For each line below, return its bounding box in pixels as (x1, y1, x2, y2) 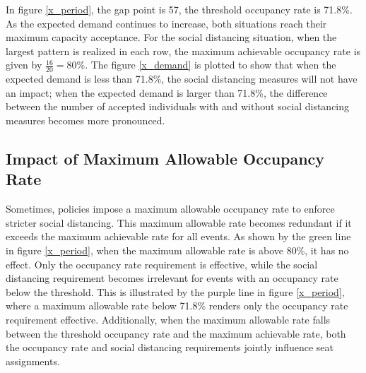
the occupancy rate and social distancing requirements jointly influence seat (6, 340, 333, 355)
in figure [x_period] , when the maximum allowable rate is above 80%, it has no (6, 242, 349, 257)
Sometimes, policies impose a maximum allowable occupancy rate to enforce (6, 201, 335, 216)
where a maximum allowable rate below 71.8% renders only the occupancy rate (6, 298, 348, 313)
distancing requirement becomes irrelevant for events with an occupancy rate (6, 271, 338, 285)
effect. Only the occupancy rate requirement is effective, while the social (6, 256, 318, 271)
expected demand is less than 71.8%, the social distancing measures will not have (6, 71, 358, 86)
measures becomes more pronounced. (6, 112, 165, 127)
